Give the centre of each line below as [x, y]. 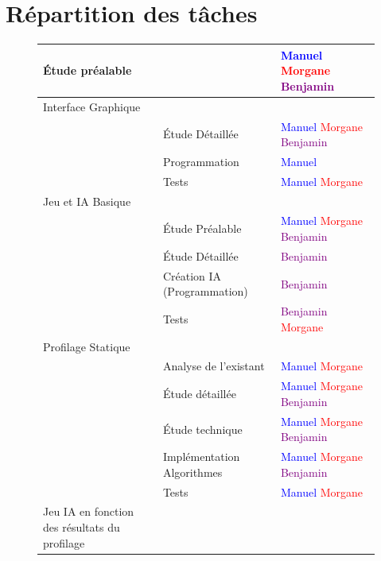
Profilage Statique [87, 346]
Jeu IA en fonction [89, 511]
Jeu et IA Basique [87, 201]
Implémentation [201, 457]
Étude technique [202, 429]
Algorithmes [192, 472]
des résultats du [82, 527]
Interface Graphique [92, 106]
